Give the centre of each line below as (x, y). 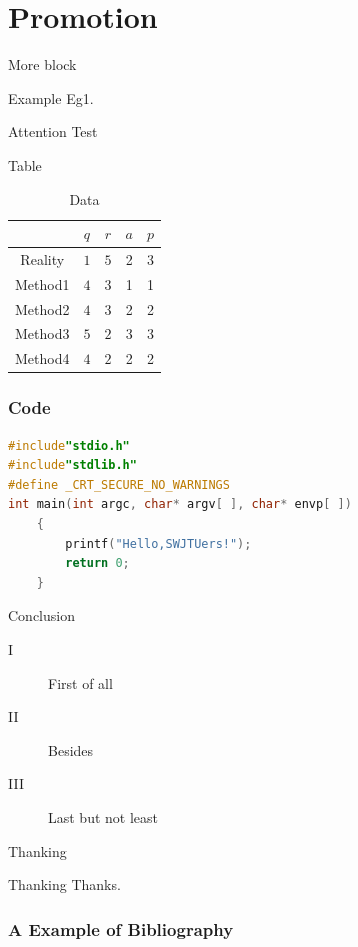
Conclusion (41, 615)
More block (42, 64)
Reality (42, 258)
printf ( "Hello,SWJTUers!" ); (158, 543)
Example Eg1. (51, 97)
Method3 (42, 333)
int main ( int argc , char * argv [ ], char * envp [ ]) (180, 504)
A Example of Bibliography (121, 928)
